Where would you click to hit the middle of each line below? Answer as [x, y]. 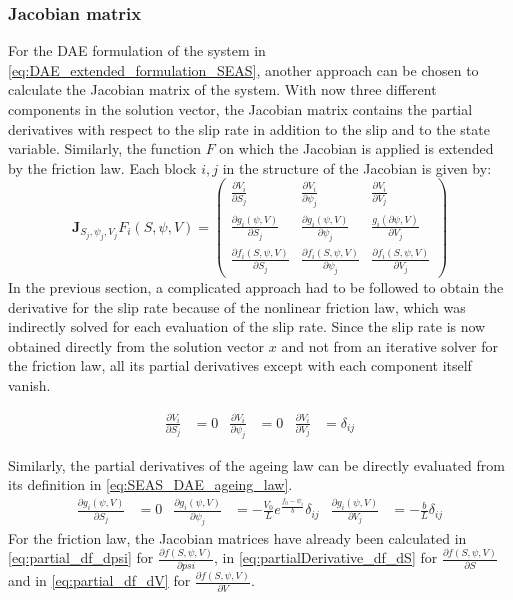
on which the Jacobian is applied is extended [356, 148]
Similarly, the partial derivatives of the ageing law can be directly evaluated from [256, 464]
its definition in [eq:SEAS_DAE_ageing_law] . [150, 484]
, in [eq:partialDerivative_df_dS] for [326, 557]
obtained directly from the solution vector [136, 345]
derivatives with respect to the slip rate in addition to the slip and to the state [249, 128]
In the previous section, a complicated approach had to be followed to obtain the [256, 286]
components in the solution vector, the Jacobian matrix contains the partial [240, 109]
